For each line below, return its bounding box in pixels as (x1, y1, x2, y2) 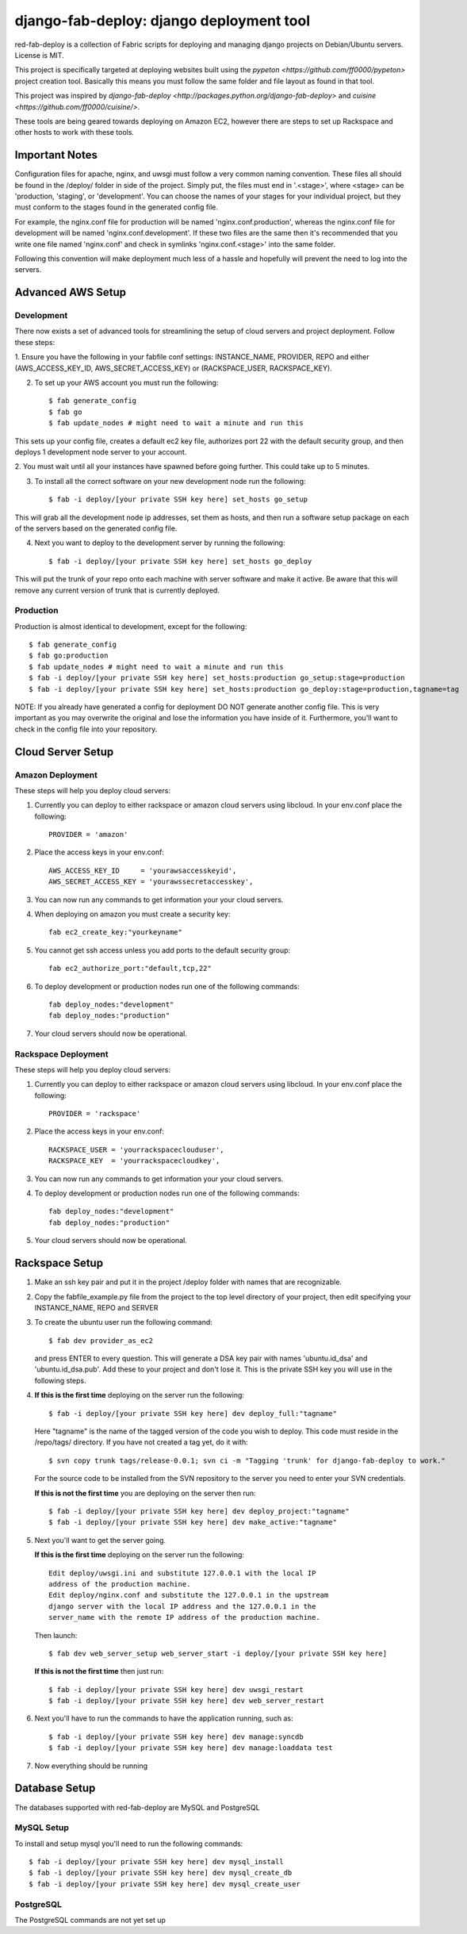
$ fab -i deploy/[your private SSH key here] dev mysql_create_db (29, 1868, 293, 1878)
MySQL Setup (14, 1822, 69, 1833)
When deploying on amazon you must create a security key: (34, 909, 231, 919)
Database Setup (14, 1782, 96, 1795)
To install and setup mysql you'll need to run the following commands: (14, 1839, 243, 1848)
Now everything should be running (34, 1761, 148, 1771)
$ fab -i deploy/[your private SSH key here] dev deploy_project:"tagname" (48, 1506, 350, 1515)
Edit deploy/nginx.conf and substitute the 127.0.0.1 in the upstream (48, 1591, 329, 1600)
